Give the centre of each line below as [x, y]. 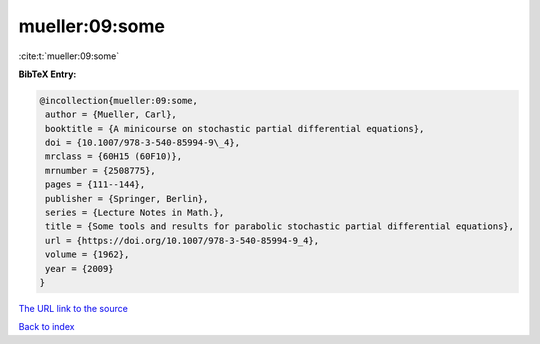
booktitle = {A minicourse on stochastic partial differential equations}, [235, 128]
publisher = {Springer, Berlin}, [127, 198]
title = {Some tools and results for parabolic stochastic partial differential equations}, [280, 226]
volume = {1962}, [87, 254]
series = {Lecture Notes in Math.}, [135, 213]
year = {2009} [79, 268]
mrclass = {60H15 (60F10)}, [114, 156]
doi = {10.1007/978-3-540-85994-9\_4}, [142, 143]
